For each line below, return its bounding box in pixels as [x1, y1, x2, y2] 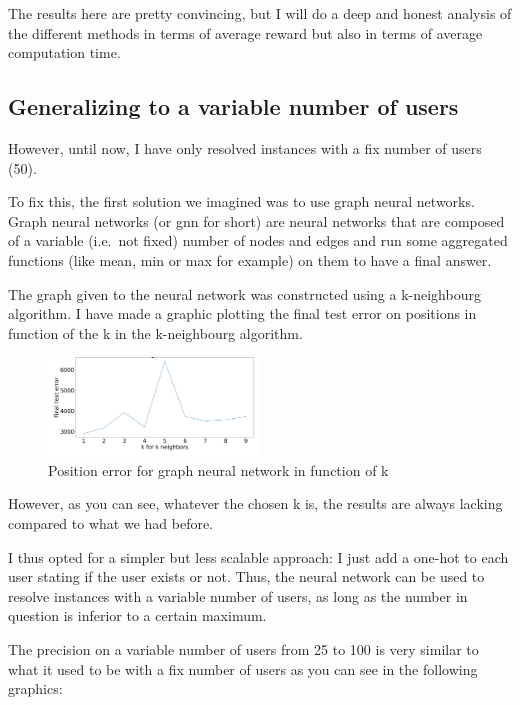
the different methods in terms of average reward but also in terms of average [8, 22, 483, 43]
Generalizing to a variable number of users [8, 91, 459, 122]
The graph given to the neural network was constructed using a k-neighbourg [8, 283, 481, 304]
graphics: [8, 678, 63, 699]
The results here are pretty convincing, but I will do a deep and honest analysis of [8, 3, 512, 23]
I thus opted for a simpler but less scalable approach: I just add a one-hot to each [8, 546, 509, 567]
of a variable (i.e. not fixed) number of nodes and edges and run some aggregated [8, 230, 508, 251]
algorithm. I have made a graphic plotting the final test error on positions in [8, 303, 477, 324]
